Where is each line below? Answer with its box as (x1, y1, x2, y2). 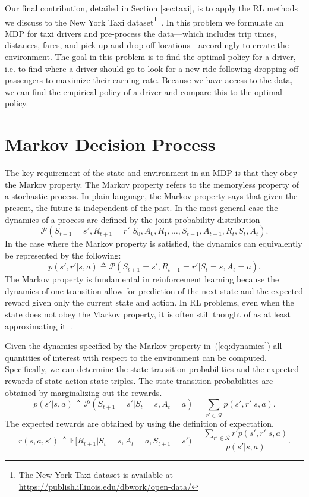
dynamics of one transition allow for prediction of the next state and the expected (5, 284, 304, 297)
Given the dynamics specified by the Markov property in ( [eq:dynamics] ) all (5, 339, 282, 352)
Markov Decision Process (5, 132, 216, 156)
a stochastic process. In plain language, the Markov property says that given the (5, 190, 298, 202)
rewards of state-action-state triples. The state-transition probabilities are (5, 375, 273, 387)
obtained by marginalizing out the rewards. (5, 386, 162, 398)
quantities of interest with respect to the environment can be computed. (5, 351, 267, 363)
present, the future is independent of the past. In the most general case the (5, 201, 278, 213)
